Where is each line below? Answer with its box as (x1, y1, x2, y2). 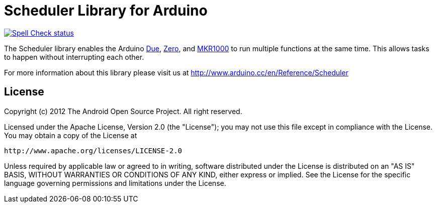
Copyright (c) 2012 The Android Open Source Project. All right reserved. (4, 107, 242, 116)
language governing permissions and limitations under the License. (4, 178, 226, 187)
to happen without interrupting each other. (4, 52, 144, 61)
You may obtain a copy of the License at (4, 131, 137, 140)
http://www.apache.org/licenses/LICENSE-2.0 (4, 146, 183, 155)
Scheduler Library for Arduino (4, 2, 208, 19)
